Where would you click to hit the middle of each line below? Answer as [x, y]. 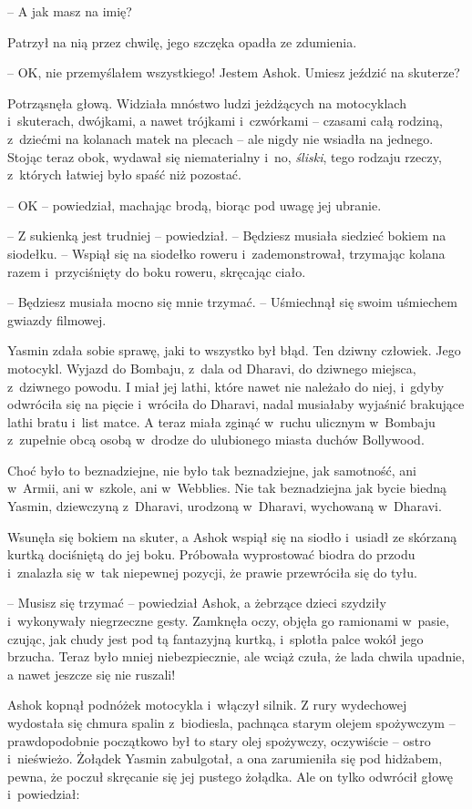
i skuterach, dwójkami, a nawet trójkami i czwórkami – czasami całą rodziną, [225, 121]
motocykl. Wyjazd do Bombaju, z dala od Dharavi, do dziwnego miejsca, [212, 368]
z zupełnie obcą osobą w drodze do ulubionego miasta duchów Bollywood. [216, 440]
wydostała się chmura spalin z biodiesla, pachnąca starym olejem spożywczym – [231, 722]
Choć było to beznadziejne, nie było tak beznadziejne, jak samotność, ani [212, 470]
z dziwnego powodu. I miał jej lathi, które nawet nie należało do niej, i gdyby [226, 386]
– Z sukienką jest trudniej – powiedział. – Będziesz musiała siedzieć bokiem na [227, 236]
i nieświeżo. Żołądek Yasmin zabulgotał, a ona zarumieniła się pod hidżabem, [225, 758]
